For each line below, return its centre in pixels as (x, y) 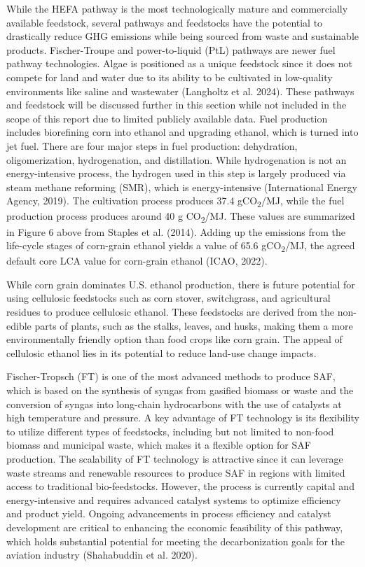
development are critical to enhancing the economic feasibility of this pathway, (175, 527)
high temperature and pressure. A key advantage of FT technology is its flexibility (183, 418)
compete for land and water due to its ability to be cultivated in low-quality (170, 77)
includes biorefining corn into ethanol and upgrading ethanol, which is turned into (182, 132)
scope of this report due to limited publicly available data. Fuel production (167, 118)
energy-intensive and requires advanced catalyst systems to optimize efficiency (174, 499)
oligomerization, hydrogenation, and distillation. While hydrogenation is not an (177, 159)
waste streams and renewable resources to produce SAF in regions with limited (176, 472)
